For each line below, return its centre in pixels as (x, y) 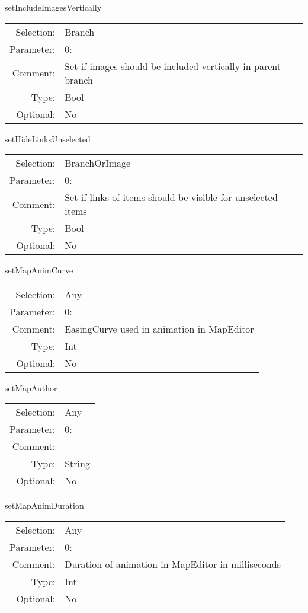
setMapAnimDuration (44, 505)
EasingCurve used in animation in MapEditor (159, 328)
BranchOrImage (98, 163)
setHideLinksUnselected (48, 138)
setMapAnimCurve (39, 270)
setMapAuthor (31, 387)
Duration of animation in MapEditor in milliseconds (173, 564)
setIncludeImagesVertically (53, 7)
